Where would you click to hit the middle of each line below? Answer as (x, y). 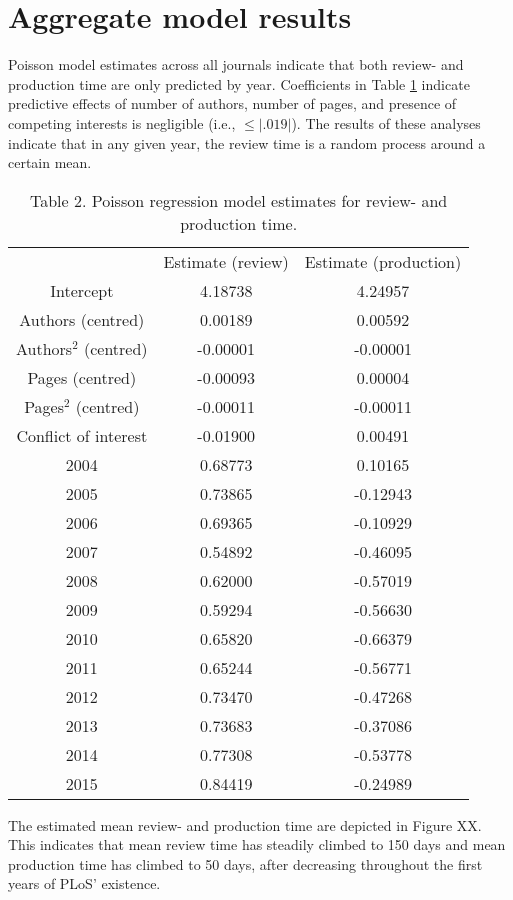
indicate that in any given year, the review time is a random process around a (247, 142)
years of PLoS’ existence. (84, 883)
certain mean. (50, 162)
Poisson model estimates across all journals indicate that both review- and (236, 64)
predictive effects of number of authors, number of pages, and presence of (232, 103)
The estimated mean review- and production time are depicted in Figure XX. (245, 824)
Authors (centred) (82, 319)
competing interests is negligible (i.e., (122, 122)
